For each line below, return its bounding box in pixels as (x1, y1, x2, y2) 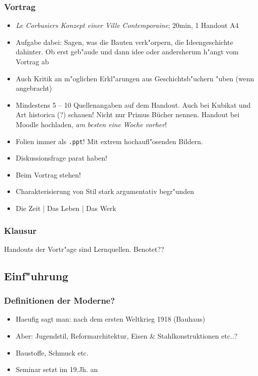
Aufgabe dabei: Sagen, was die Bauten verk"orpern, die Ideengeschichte (15, 36, 233, 47)
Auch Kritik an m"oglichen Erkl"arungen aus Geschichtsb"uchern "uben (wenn (15, 73, 255, 83)
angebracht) (15, 83, 52, 93)
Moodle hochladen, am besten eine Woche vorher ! (15, 119, 167, 129)
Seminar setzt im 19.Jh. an (15, 364, 98, 375)
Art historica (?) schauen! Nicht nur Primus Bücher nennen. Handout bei (15, 109, 240, 120)
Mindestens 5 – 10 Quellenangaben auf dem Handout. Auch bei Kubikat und (15, 99, 251, 110)
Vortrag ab (15, 56, 49, 66)
